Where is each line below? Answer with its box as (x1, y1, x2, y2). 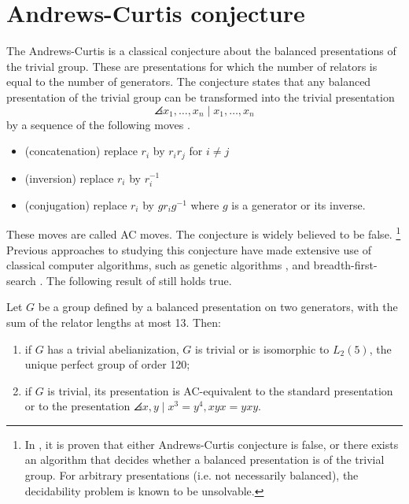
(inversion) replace (24, 169, 114, 186)
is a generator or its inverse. (231, 196, 366, 213)
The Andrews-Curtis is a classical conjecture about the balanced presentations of (6, 43, 396, 59)
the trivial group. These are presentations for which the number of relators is (6, 57, 378, 74)
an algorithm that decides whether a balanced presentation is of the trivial (24, 451, 385, 468)
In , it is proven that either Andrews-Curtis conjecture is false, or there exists (24, 435, 399, 452)
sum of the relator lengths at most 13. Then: (6, 313, 221, 330)
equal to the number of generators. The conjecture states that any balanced (6, 73, 371, 90)
